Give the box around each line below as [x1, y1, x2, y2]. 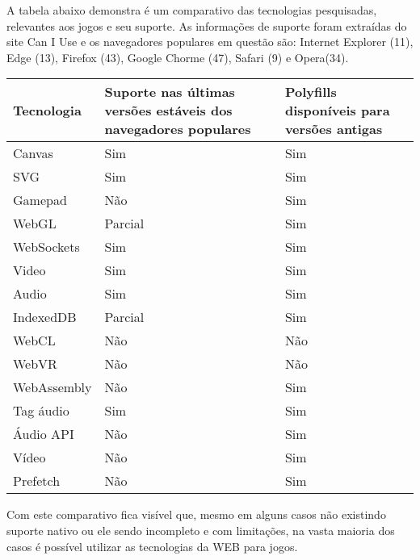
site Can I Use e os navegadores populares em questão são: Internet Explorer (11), [6, 33, 414, 50]
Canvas [13, 144, 53, 163]
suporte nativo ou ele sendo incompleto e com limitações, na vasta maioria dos [6, 521, 395, 538]
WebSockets [13, 237, 80, 257]
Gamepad [13, 190, 67, 210]
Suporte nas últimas [104, 82, 235, 102]
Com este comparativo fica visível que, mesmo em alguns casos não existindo [6, 506, 386, 523]
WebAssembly [13, 378, 92, 397]
